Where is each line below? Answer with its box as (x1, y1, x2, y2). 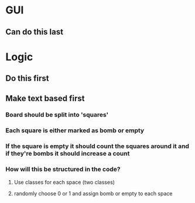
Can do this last (5, 27, 64, 37)
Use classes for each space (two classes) (13, 178, 115, 185)
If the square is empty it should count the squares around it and (5, 142, 190, 150)
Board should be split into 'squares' (5, 111, 109, 119)
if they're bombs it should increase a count (5, 150, 130, 158)
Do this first (5, 74, 49, 84)
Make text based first (5, 93, 85, 103)
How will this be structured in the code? (5, 165, 121, 173)
